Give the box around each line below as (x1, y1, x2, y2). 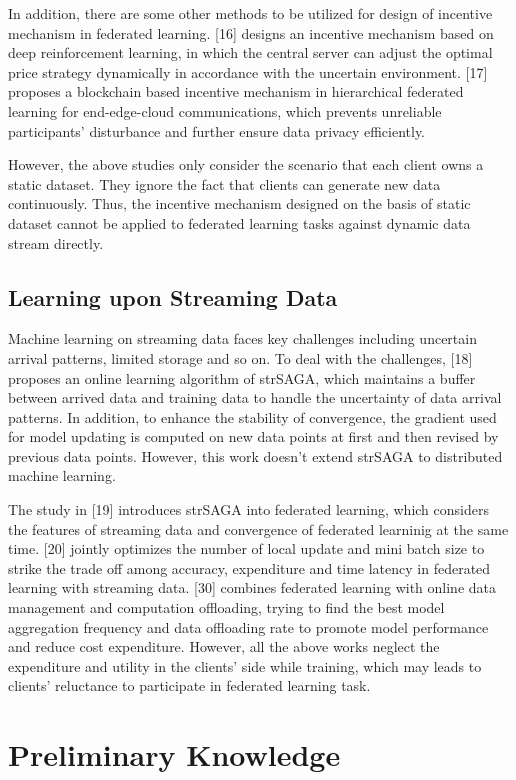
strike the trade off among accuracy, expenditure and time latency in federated (8, 557, 491, 578)
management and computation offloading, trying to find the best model (8, 597, 445, 618)
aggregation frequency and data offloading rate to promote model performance (8, 616, 489, 637)
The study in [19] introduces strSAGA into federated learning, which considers (8, 499, 489, 520)
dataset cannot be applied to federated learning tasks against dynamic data (8, 212, 471, 233)
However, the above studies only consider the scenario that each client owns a (8, 154, 484, 175)
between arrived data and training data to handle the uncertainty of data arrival (8, 387, 502, 408)
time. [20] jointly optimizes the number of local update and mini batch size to (8, 538, 485, 559)
